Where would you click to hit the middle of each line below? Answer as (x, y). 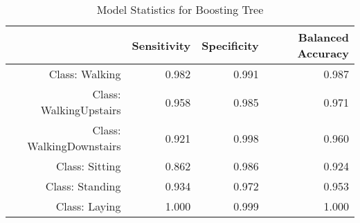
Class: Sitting (88, 166)
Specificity (230, 45)
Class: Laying (88, 206)
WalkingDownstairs (74, 146)
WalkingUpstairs (81, 110)
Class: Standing (83, 186)
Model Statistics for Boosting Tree (180, 9)
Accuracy (323, 53)
